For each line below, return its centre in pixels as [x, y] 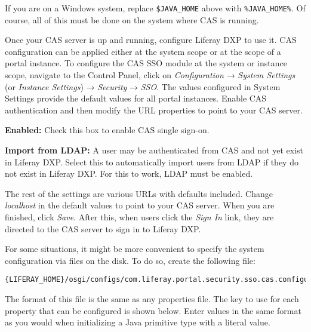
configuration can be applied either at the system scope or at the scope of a [143, 51]
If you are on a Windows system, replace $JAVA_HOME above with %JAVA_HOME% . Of [155, 8]
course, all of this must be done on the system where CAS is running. [132, 19]
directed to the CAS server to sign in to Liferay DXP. [103, 228]
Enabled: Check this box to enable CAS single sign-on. [107, 130]
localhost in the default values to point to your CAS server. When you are [140, 205]
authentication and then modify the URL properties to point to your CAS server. [154, 110]
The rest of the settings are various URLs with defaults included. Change [139, 193]
